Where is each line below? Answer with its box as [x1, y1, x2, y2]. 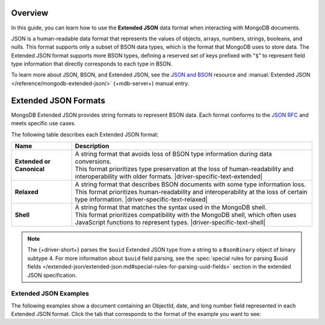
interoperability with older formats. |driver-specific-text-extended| [75, 172, 263, 181]
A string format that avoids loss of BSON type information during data [75, 149, 272, 158]
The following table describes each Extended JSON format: [11, 131, 159, 138]
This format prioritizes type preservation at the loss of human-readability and [75, 164, 294, 173]
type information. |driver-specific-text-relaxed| [75, 195, 208, 203]
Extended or [14, 157, 51, 166]
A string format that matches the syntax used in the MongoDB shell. [75, 203, 267, 211]
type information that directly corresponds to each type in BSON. [11, 60, 173, 67]
